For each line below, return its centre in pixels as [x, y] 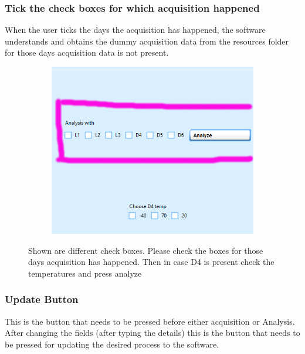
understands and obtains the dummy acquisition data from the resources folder [147, 41]
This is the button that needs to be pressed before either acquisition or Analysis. [150, 321]
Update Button [42, 299]
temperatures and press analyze [85, 273]
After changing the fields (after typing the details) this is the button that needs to [152, 333]
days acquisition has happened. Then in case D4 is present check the [151, 262]
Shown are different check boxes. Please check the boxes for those [146, 250]
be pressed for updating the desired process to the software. [112, 344]
